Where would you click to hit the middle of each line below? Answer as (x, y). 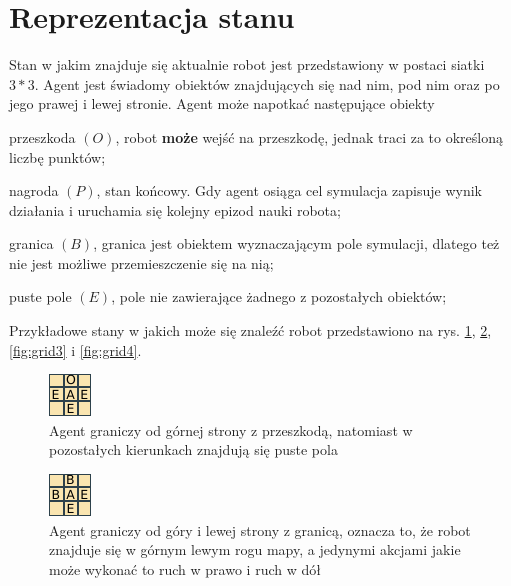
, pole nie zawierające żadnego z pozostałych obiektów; (279, 296)
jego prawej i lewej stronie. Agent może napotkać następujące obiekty (222, 103)
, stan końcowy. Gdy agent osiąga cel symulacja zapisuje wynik (289, 190)
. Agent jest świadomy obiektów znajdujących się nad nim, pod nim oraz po (267, 83)
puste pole (40, 296)
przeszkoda (42, 136)
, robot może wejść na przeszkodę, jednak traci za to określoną (309, 136)
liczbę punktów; (57, 156)
